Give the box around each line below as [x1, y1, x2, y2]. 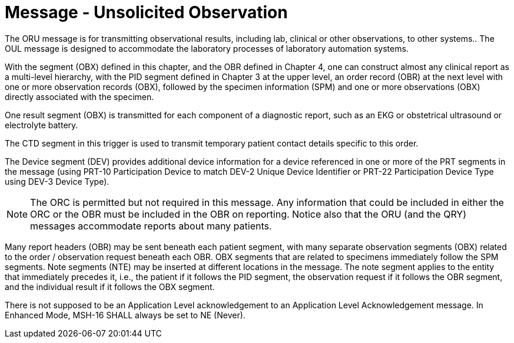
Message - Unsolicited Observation [5, 2, 288, 22]
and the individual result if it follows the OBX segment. [5, 281, 215, 292]
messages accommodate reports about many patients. [30, 219, 272, 232]
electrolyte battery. [5, 119, 78, 130]
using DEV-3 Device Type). [5, 176, 110, 187]
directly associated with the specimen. [5, 91, 154, 102]
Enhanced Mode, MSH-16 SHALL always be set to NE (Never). [5, 309, 246, 320]
